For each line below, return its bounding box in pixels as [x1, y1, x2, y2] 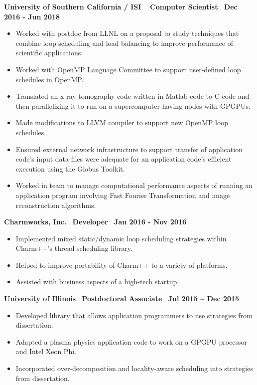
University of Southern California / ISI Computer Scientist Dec [4, 1, 238, 11]
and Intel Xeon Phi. [15, 346, 76, 357]
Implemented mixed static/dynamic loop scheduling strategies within [15, 233, 227, 243]
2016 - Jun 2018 [4, 11, 60, 21]
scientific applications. [15, 47, 83, 58]
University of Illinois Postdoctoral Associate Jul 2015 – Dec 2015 [4, 293, 240, 304]
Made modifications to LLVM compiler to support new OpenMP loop [15, 117, 229, 128]
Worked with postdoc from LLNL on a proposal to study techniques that [15, 28, 239, 38]
